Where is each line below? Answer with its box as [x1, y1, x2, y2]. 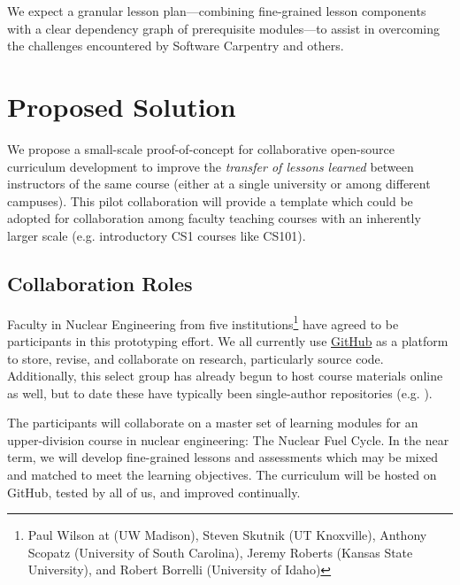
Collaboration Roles [7, 269, 193, 296]
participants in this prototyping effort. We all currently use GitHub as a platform [7, 331, 448, 350]
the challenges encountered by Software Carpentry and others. [7, 36, 344, 55]
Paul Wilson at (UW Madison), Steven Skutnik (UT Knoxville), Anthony [27, 526, 427, 544]
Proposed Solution [7, 88, 236, 124]
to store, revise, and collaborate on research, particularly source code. [7, 349, 384, 367]
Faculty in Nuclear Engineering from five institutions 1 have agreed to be [7, 312, 399, 333]
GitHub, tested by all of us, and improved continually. [7, 482, 301, 501]
